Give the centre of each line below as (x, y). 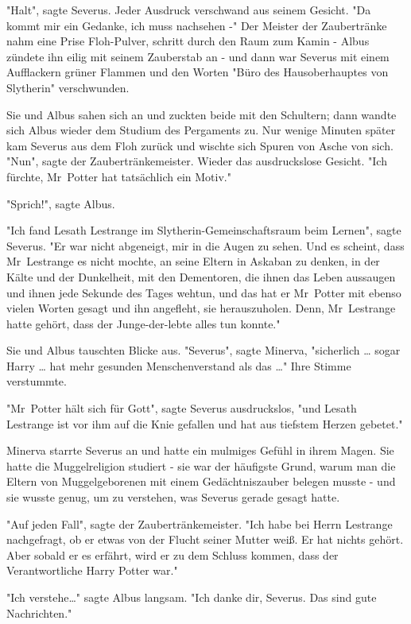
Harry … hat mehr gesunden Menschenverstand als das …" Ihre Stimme (179, 365)
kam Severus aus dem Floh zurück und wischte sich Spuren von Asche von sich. (200, 145)
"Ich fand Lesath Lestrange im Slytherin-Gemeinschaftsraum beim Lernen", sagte (204, 230)
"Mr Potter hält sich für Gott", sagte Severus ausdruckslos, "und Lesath (182, 408)
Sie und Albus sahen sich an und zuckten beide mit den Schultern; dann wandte (202, 114)
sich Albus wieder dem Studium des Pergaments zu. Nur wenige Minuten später (201, 130)
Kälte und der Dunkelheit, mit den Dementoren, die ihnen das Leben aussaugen (201, 276)
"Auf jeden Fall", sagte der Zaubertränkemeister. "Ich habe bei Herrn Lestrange (200, 523)
